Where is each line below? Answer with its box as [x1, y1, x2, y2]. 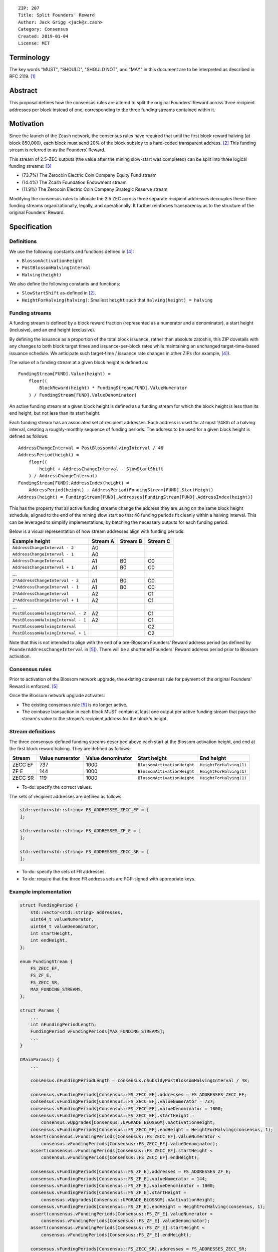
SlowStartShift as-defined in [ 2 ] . [22, 290, 96, 296]
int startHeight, [30, 930, 73, 936]
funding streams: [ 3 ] [9, 163, 52, 169]
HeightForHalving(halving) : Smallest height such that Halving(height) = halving [22, 297, 213, 303]
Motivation [9, 120, 44, 128]
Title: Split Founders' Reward [18, 13, 95, 18]
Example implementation [9, 888, 72, 895]
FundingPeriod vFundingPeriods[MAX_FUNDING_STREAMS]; [30, 1029, 165, 1034]
